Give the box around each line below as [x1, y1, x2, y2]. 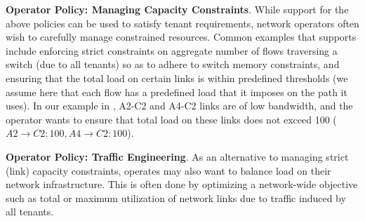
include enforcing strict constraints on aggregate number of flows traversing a [6, 43, 338, 58]
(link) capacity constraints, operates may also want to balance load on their [6, 163, 331, 178]
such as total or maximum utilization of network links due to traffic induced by [6, 190, 346, 205]
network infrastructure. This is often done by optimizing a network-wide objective [6, 177, 358, 192]
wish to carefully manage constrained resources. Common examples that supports [6, 29, 357, 44]
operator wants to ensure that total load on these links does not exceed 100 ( [6, 112, 337, 126]
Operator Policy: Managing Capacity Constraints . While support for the [6, 2, 349, 16]
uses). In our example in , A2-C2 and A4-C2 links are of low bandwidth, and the [6, 98, 353, 113]
